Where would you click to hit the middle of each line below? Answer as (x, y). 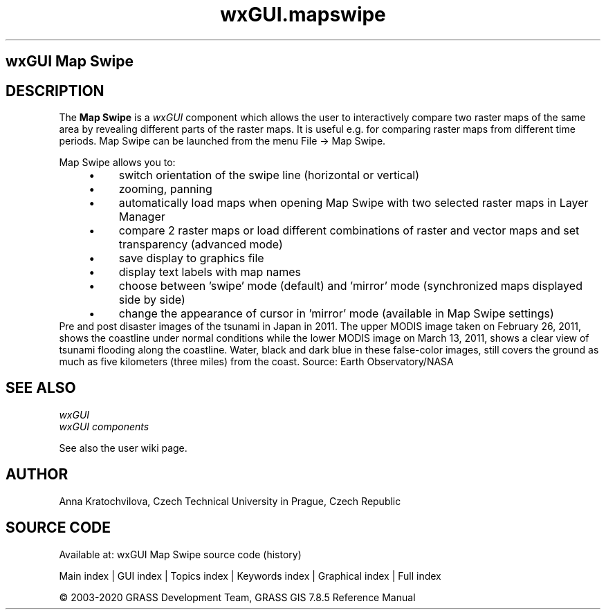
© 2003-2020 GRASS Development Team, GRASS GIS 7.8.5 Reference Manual (237, 597)
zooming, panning (165, 189)
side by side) (152, 300)
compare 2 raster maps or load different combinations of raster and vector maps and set (349, 231)
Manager (142, 217)
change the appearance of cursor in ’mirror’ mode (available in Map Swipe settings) (336, 314)
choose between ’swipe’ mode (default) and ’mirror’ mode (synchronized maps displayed (350, 286)
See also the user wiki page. (123, 448)
